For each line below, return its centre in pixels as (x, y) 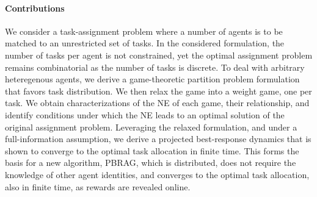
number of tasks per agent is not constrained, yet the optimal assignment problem (159, 55)
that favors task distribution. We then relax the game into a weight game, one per (158, 91)
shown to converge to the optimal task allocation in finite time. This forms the (152, 150)
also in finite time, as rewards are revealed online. (98, 186)
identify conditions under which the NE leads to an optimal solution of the (145, 114)
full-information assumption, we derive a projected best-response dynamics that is (158, 139)
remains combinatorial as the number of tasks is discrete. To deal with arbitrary (155, 67)
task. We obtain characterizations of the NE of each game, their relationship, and (157, 103)
